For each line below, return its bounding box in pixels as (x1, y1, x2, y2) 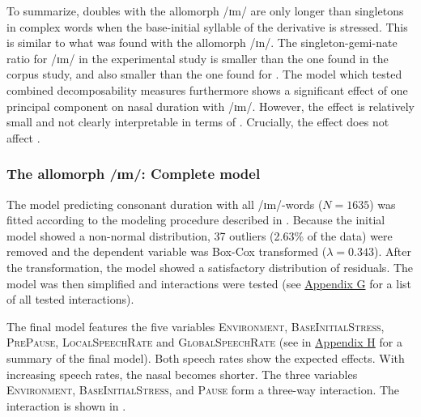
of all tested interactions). (6, 291, 134, 308)
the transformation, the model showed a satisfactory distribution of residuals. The (6, 258, 414, 275)
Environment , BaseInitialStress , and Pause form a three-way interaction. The (6, 381, 400, 398)
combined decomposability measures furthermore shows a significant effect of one (6, 81, 408, 98)
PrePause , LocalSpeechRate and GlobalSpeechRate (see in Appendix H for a (6, 334, 402, 351)
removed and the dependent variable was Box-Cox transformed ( (6, 243, 327, 260)
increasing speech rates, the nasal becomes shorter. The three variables (6, 365, 358, 382)
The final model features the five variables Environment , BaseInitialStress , (6, 317, 385, 334)
